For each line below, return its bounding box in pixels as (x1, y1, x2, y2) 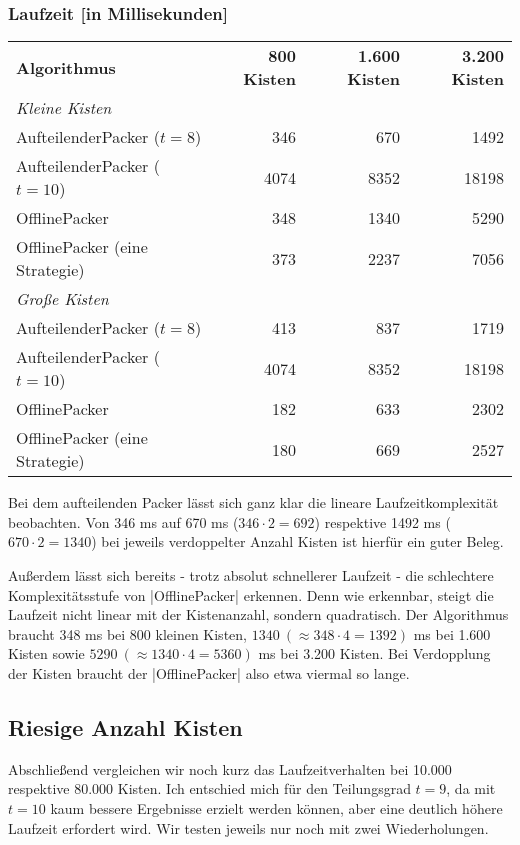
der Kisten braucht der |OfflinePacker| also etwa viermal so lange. (8, 662, 410, 683)
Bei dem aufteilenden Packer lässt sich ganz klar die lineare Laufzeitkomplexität (8, 492, 499, 513)
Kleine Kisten (16, 96, 112, 120)
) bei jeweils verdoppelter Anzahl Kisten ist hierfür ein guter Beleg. (91, 531, 504, 552)
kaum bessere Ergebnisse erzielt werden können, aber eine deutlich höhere (50, 797, 503, 818)
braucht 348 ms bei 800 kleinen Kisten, (8, 623, 247, 644)
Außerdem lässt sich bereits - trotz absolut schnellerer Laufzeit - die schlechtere (8, 565, 494, 585)
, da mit (446, 778, 496, 799)
